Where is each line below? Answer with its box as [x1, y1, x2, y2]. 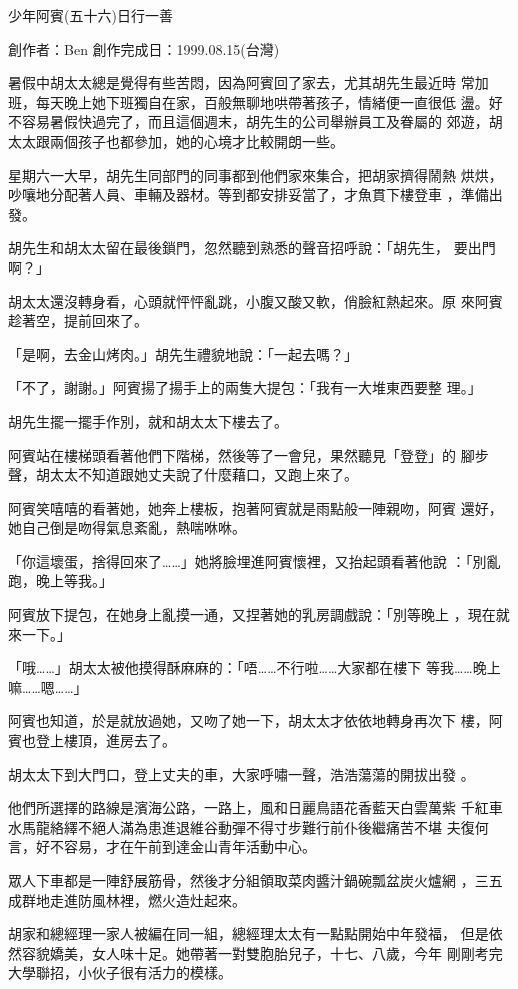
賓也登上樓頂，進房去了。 [8, 730, 176, 751]
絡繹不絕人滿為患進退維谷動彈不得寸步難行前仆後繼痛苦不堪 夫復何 [49, 816, 489, 837]
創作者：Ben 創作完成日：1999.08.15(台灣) [8, 38, 280, 59]
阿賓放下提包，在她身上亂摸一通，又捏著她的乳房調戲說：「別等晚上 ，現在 [8, 604, 496, 625]
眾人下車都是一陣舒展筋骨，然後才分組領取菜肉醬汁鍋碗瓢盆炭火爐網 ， [8, 870, 475, 890]
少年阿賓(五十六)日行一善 [8, 5, 173, 25]
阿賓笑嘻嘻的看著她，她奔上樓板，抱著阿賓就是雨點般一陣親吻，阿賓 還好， [8, 497, 503, 518]
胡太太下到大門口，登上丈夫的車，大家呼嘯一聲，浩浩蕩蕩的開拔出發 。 [8, 763, 475, 784]
